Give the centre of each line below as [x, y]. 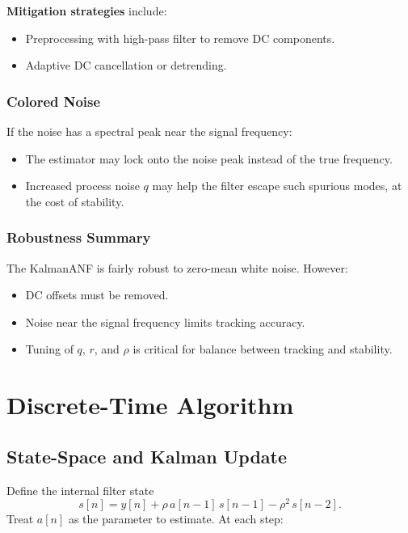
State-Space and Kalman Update [147, 456]
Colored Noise [54, 101]
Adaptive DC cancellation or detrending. [126, 65]
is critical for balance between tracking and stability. [263, 349]
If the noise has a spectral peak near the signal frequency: [149, 131]
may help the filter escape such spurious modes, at [277, 186]
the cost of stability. [75, 201]
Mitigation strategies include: [87, 11]
